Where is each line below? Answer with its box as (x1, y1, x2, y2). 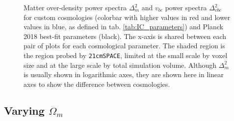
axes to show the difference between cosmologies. (24, 79, 170, 89)
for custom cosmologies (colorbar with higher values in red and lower (24, 12, 231, 22)
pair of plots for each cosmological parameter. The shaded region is (24, 40, 225, 51)
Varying (4, 102, 45, 118)
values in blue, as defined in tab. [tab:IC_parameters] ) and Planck (24, 21, 223, 32)
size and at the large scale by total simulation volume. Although (24, 60, 217, 70)
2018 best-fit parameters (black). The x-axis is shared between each (24, 31, 227, 41)
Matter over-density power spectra (24, 2, 127, 12)
